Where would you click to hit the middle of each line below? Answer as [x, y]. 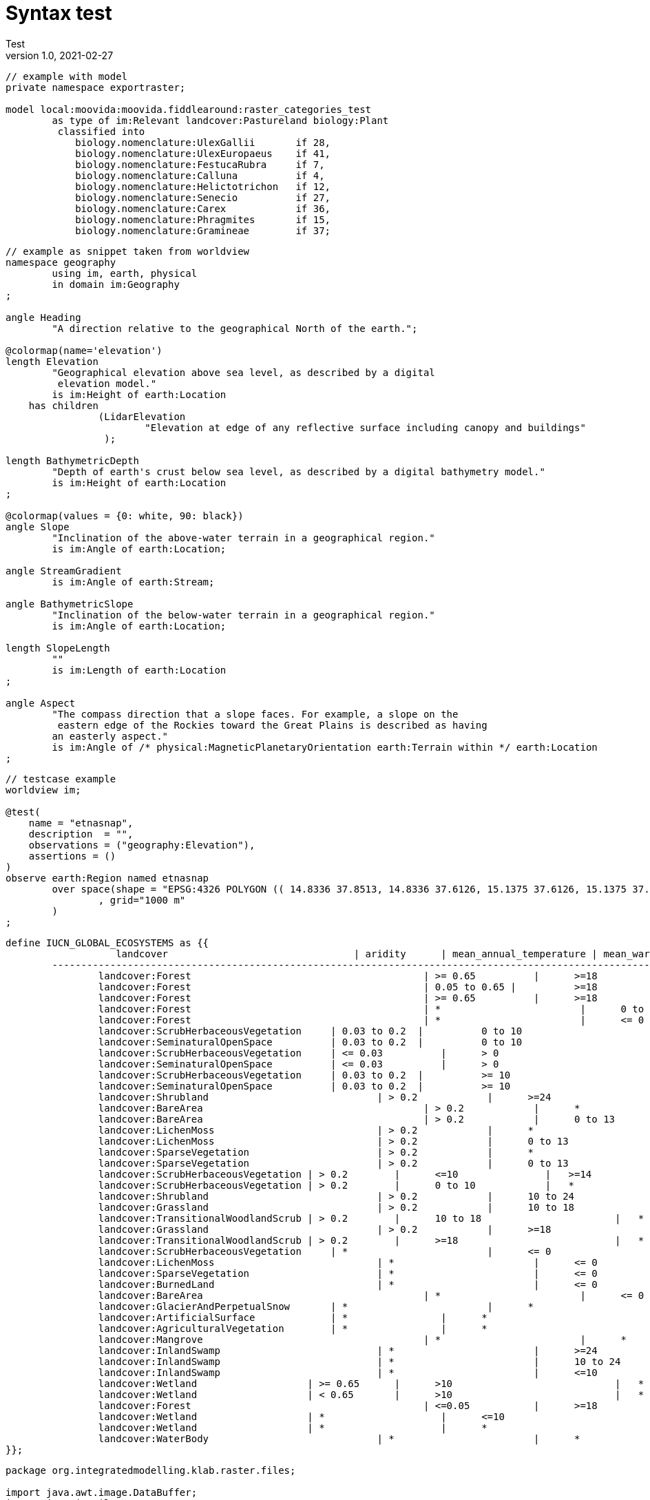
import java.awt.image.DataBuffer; [102, 1492]
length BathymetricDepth [72, 460]
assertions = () [72, 856]
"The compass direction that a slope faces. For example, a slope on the [255, 714]
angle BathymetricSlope [70, 604]
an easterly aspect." [110, 736]
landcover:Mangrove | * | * [362, 1339]
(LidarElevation [142, 416]
